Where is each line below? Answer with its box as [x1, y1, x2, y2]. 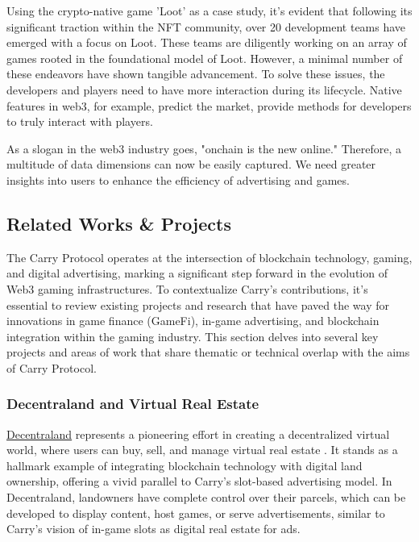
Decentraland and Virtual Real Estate [6, 394, 259, 414]
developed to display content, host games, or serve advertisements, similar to [6, 504, 385, 521]
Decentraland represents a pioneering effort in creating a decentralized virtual [6, 425, 390, 442]
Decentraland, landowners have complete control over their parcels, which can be [6, 489, 406, 506]
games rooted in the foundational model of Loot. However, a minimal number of [6, 49, 403, 66]
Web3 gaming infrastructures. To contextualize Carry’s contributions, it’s [6, 280, 368, 297]
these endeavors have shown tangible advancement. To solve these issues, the [6, 65, 385, 82]
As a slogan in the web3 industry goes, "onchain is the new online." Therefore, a [6, 140, 402, 156]
